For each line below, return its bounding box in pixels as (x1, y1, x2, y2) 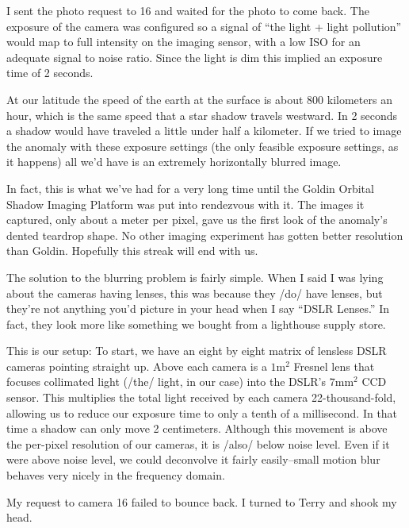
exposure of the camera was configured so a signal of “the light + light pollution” (6, 17, 402, 34)
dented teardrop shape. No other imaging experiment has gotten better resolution (6, 226, 403, 243)
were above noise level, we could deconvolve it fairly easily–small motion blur (6, 451, 380, 468)
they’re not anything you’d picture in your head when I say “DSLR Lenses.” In (6, 300, 389, 317)
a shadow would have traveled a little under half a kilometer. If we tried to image (6, 122, 402, 139)
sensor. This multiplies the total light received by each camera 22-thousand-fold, (6, 389, 396, 406)
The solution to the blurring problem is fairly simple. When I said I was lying (6, 268, 384, 285)
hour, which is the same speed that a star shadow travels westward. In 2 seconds (6, 106, 398, 123)
